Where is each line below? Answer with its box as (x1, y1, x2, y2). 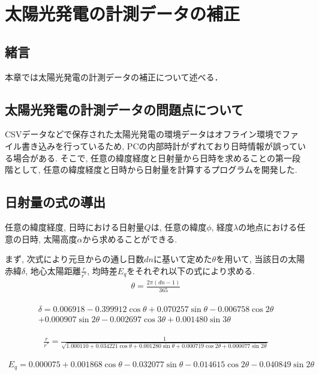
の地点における (238, 220, 297, 233)
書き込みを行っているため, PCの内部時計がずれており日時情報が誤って (21, 139, 297, 152)
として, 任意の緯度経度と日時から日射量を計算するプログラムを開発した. (13, 163, 297, 176)
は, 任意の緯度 (151, 220, 207, 233)
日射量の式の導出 (5, 193, 106, 211)
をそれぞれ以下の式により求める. (127, 264, 255, 277)
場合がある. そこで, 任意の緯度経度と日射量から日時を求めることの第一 (13, 151, 292, 164)
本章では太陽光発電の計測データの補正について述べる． (5, 70, 223, 83)
